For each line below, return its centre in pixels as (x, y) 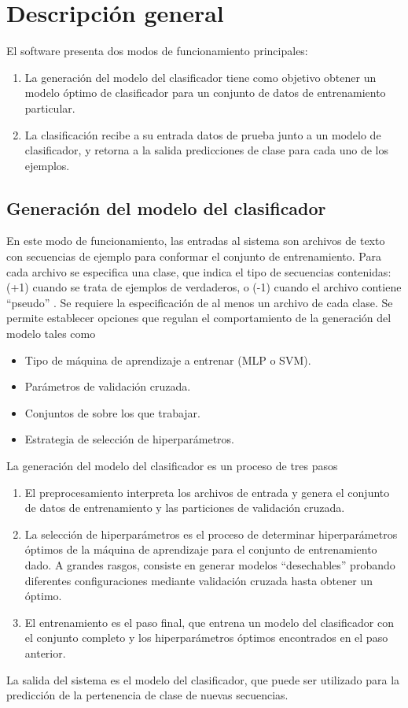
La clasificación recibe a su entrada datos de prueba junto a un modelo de (203, 134)
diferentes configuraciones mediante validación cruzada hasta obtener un (198, 580)
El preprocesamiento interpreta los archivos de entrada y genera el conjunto (207, 492)
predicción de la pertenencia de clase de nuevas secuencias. (147, 695)
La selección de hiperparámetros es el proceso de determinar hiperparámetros (211, 534)
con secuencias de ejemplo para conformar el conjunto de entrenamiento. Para (194, 256)
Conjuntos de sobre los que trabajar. (112, 412)
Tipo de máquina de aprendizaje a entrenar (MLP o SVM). (168, 360)
